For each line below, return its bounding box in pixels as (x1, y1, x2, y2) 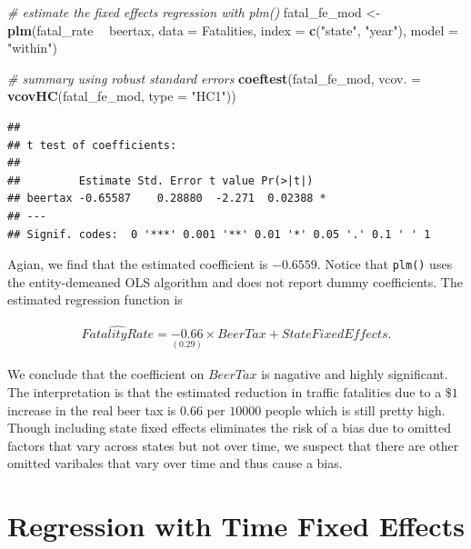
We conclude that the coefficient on (7, 364, 205, 384)
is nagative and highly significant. (261, 364, 448, 384)
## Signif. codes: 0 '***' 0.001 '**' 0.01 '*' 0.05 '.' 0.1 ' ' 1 (7, 227, 431, 241)
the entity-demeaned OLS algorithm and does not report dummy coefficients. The (7, 272, 463, 291)
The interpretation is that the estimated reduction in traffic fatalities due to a (7, 383, 442, 402)
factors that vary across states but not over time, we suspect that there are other (7, 435, 459, 454)
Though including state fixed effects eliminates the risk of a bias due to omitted (7, 418, 452, 437)
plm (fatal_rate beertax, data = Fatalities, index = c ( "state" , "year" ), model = (7, 20, 459, 39)
